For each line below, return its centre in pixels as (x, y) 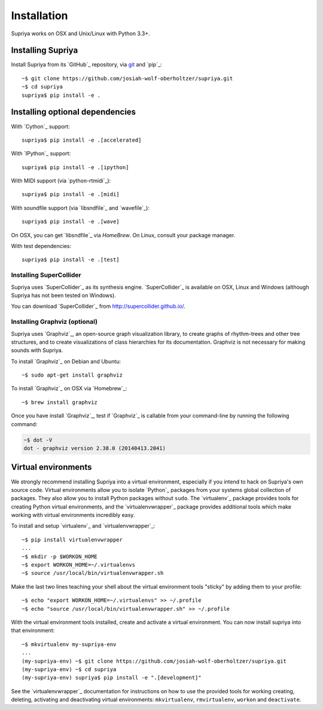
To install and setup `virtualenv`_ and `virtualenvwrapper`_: (83, 526)
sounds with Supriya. (37, 350)
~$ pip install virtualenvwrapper (72, 540)
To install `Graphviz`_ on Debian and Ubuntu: (66, 361)
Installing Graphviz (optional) (54, 322)
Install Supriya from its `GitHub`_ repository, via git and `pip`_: (86, 65)
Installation (39, 16)
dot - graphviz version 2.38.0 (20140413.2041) (95, 448)
